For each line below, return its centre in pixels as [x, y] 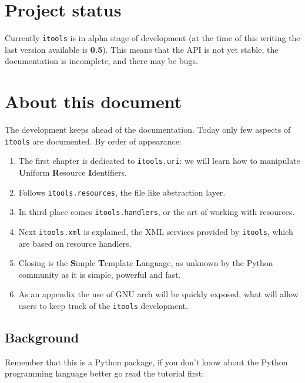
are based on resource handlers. [75, 243]
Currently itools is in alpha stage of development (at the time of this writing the [152, 38]
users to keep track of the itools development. [103, 305]
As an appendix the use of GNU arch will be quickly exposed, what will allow [158, 294]
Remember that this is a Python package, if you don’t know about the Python [146, 362]
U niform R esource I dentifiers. [73, 172]
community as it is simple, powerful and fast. [100, 274]
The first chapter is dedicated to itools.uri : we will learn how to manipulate [159, 161]
